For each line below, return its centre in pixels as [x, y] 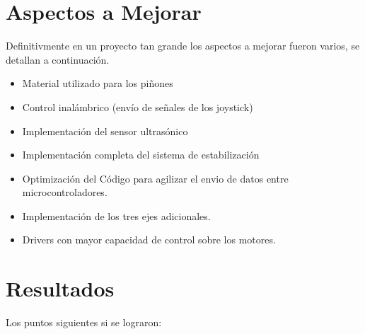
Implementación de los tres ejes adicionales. [116, 215]
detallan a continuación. [58, 59]
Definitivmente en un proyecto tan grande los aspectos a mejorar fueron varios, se [183, 46]
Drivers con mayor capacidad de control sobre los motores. [149, 240]
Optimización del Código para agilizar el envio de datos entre [155, 178]
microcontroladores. [65, 192]
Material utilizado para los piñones [98, 83]
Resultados [60, 288]
